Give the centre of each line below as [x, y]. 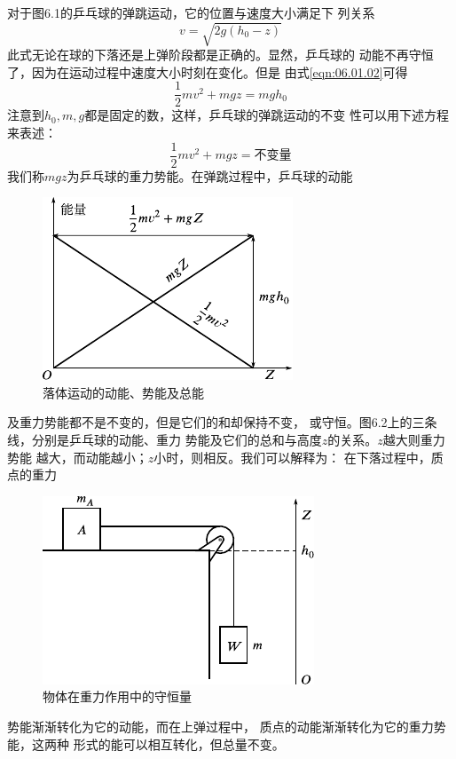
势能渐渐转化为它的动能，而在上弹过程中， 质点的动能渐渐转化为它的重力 [220, 726]
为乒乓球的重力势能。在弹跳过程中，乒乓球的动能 [210, 175]
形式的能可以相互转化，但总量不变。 [179, 743]
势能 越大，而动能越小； [78, 457]
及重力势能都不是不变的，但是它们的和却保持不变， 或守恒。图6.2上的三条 [222, 422]
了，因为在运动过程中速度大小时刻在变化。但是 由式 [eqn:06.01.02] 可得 [208, 71]
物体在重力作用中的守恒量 [117, 696]
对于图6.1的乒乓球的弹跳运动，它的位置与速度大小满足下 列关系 [191, 12]
